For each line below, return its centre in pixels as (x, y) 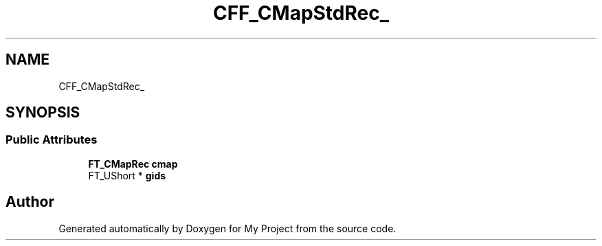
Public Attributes (52, 140)
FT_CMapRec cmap (133, 164)
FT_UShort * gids (127, 175)
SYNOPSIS (43, 113)
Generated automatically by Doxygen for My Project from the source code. (227, 228)
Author (30, 202)
